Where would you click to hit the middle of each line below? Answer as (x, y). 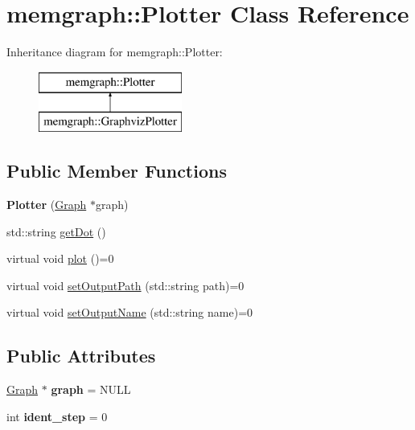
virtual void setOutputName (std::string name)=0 (130, 312)
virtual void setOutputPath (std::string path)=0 (125, 285)
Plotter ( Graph (47, 205)
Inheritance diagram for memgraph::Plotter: (115, 52)
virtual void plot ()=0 (60, 258)
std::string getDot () (56, 231)
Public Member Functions (117, 171)
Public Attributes (81, 356)
